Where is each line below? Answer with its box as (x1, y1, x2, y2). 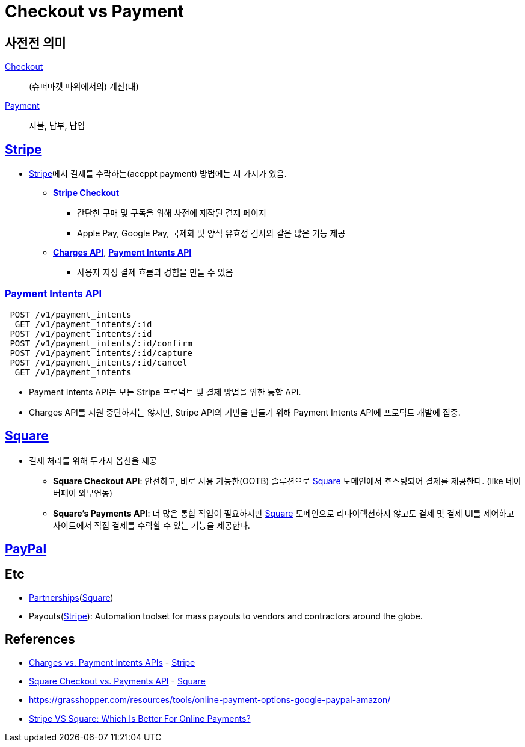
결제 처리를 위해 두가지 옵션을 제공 (29, 455, 157, 466)
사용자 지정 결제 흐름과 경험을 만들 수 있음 (77, 267, 233, 278)
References (5, 632, 75, 647)
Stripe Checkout (53, 188, 120, 198)
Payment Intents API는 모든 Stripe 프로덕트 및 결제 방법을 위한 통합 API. (29, 386, 301, 397)
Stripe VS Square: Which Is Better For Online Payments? (29, 713, 251, 724)
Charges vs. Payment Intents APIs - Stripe (29, 657, 195, 668)
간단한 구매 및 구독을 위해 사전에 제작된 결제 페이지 (77, 207, 266, 218)
